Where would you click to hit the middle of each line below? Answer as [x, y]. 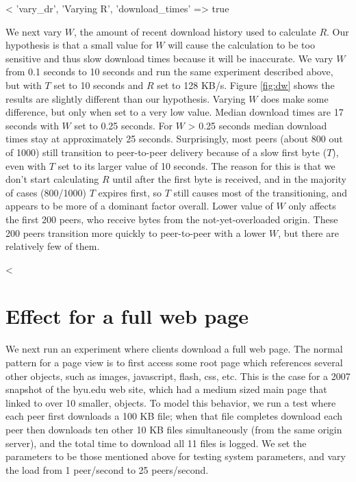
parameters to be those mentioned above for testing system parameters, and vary [176, 456]
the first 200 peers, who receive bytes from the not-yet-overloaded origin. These [172, 219]
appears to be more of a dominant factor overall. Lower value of [139, 206]
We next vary [34, 31]
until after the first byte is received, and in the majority [229, 179]
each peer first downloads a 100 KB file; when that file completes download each [174, 416]
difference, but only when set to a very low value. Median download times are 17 [175, 112]
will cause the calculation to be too [241, 45]
